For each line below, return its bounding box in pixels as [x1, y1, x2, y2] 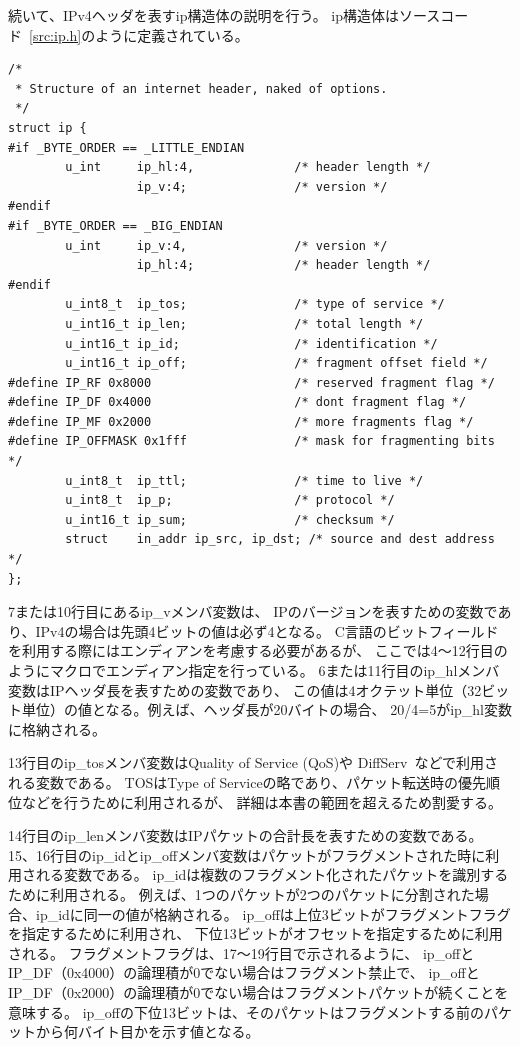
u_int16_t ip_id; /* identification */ [65, 336, 438, 351]
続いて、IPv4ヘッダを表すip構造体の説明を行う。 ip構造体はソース [8, 5, 441, 25]
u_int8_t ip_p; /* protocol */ [65, 493, 395, 508]
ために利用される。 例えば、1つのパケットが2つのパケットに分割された [8, 883, 475, 904]
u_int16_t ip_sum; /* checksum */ [65, 512, 395, 527]
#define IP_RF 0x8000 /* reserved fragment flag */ [8, 375, 495, 390]
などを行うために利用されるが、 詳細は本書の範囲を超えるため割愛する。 [21, 791, 502, 812]
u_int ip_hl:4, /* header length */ [65, 160, 431, 175]
